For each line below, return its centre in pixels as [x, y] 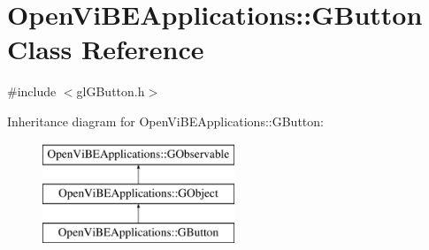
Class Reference [106, 49]
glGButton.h [111, 91]
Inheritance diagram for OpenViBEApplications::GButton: [165, 121]
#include [32, 91]
